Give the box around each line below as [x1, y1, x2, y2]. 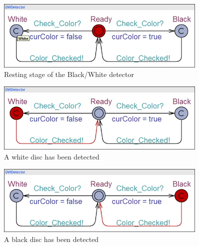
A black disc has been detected [4, 233, 99, 244]
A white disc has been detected [4, 151, 99, 161]
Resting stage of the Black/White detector [4, 69, 134, 79]
